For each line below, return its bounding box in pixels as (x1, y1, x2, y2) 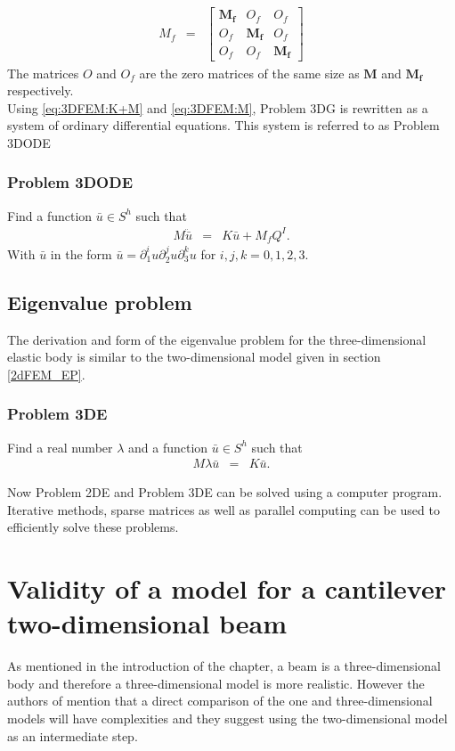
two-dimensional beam (7, 605, 288, 641)
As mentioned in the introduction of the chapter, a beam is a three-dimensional (7, 657, 441, 675)
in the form (50, 244, 112, 263)
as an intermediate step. (7, 726, 138, 745)
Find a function (7, 206, 93, 224)
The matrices (7, 63, 79, 82)
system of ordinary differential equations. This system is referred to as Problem (7, 116, 440, 135)
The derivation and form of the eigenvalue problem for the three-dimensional (7, 330, 427, 348)
